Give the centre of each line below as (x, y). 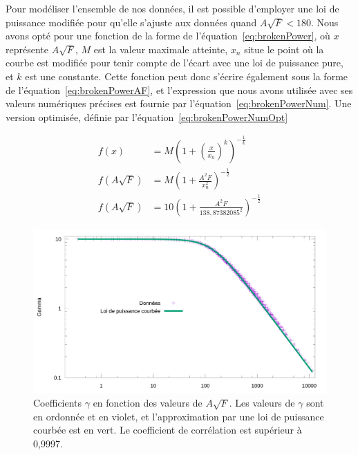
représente (27, 49)
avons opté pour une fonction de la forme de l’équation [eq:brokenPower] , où (168, 36)
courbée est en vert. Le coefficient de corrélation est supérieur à (168, 430)
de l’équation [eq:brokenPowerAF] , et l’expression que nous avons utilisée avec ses (179, 90)
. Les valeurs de (262, 403)
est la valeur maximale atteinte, (161, 49)
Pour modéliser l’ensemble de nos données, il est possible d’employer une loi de (172, 8)
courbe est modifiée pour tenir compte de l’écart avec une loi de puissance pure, (175, 63)
